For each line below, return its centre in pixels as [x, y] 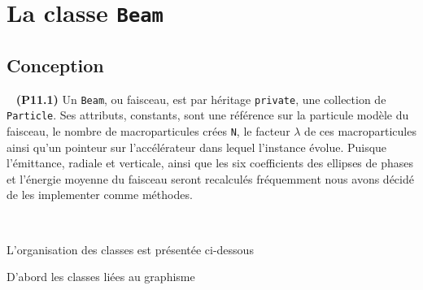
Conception [55, 65]
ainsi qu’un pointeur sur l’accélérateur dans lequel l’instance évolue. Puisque [197, 147]
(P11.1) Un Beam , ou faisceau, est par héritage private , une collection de [201, 99]
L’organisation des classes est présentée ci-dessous [130, 249]
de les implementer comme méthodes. [100, 195]
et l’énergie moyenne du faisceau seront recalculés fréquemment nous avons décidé [210, 178]
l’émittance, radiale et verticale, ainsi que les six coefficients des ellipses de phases [210, 163]
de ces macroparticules [360, 131]
